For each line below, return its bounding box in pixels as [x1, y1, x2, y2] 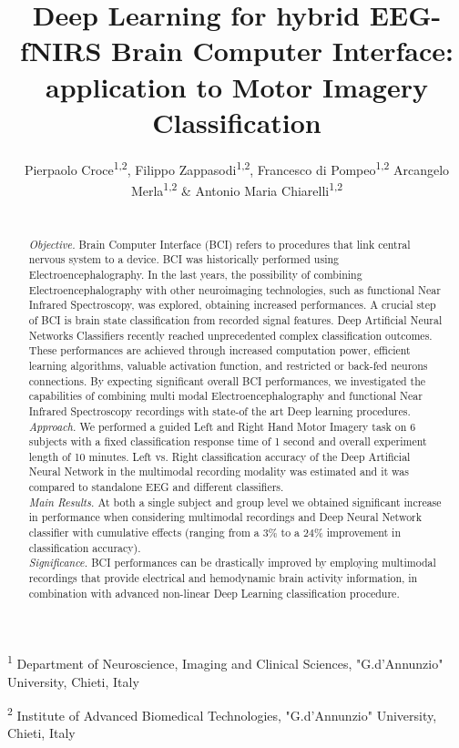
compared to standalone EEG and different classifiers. [28, 479, 284, 495]
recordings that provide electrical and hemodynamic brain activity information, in [28, 570, 418, 586]
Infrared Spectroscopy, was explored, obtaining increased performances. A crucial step [28, 297, 436, 313]
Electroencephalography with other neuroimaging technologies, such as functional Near [28, 282, 441, 297]
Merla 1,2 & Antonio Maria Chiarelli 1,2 [130, 178, 343, 200]
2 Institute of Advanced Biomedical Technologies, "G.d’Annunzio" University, [7, 703, 437, 724]
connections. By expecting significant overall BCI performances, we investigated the [28, 373, 426, 388]
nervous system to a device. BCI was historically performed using [28, 251, 339, 267]
